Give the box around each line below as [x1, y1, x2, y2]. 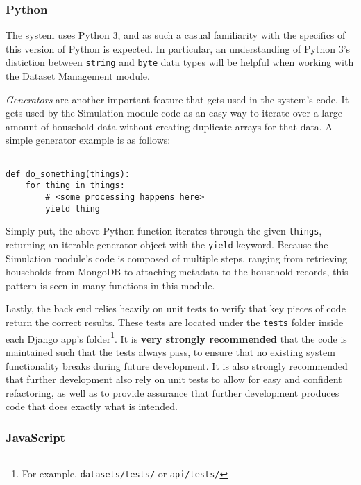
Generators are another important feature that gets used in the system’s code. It [6, 92, 349, 106]
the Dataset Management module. [6, 69, 150, 83]
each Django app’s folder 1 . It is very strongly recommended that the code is [6, 329, 347, 346]
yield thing [45, 203, 101, 214]
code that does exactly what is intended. [6, 399, 178, 414]
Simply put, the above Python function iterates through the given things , [6, 223, 322, 238]
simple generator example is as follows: [6, 133, 171, 147]
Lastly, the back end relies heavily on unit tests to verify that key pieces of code [6, 301, 346, 316]
